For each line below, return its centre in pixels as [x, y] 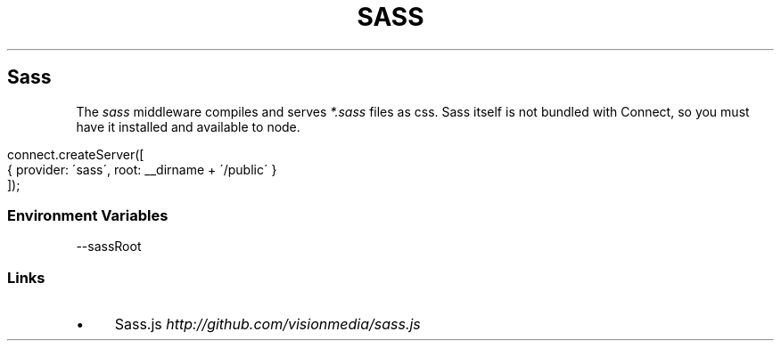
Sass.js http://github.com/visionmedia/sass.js [267, 324]
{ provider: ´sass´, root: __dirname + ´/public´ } [142, 169]
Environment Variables [88, 215]
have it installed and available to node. [188, 126]
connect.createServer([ [76, 154]
